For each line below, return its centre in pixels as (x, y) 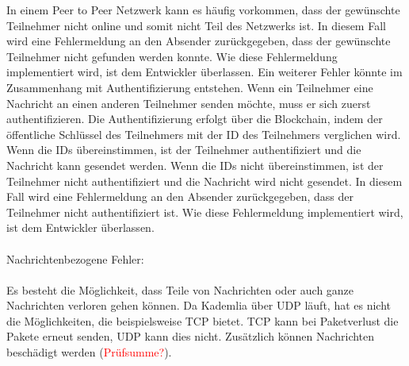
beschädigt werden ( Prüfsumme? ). (89, 352)
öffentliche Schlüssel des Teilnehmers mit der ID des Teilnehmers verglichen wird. (204, 134)
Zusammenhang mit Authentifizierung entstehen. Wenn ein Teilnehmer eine (190, 87)
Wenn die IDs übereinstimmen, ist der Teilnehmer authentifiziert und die (184, 150)
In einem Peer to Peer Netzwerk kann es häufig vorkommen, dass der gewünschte (203, 10)
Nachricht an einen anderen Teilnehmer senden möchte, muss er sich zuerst (189, 103)
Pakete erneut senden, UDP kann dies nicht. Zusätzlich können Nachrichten (191, 336)
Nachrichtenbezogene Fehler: (75, 258)
